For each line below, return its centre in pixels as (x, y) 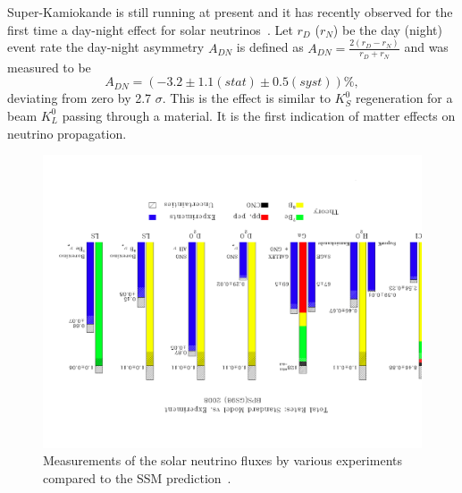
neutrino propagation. (67, 133)
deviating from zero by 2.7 (80, 98)
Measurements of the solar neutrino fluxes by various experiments (223, 460)
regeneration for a (404, 98)
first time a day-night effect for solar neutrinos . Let (150, 29)
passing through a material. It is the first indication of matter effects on (259, 115)
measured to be (49, 67)
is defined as (270, 47)
